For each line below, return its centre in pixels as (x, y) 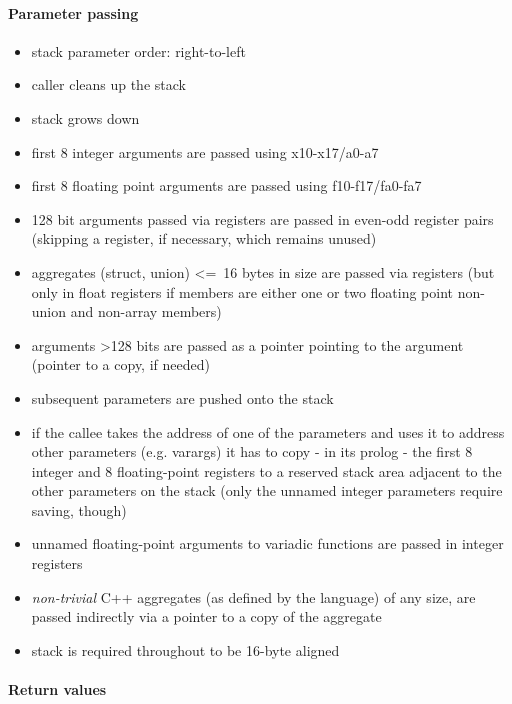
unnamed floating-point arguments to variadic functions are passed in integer (267, 543)
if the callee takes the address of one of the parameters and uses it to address (268, 431)
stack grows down (85, 117)
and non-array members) (146, 311)
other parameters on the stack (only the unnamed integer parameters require (267, 490)
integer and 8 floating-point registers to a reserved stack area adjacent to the (266, 470)
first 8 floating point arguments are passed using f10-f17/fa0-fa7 (226, 185)
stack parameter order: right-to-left (138, 50)
